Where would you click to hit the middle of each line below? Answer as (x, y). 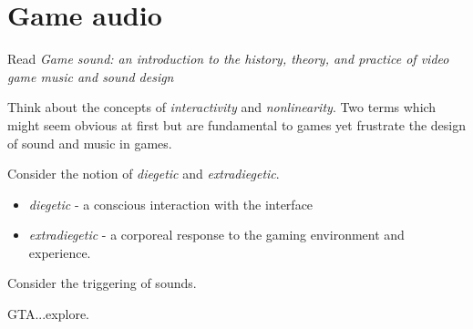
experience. (60, 252)
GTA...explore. (48, 314)
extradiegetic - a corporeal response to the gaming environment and (216, 235)
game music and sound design (91, 76)
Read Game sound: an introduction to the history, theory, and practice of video (228, 59)
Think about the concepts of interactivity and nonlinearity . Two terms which (222, 107)
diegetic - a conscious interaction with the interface (171, 204)
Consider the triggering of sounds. (102, 283)
